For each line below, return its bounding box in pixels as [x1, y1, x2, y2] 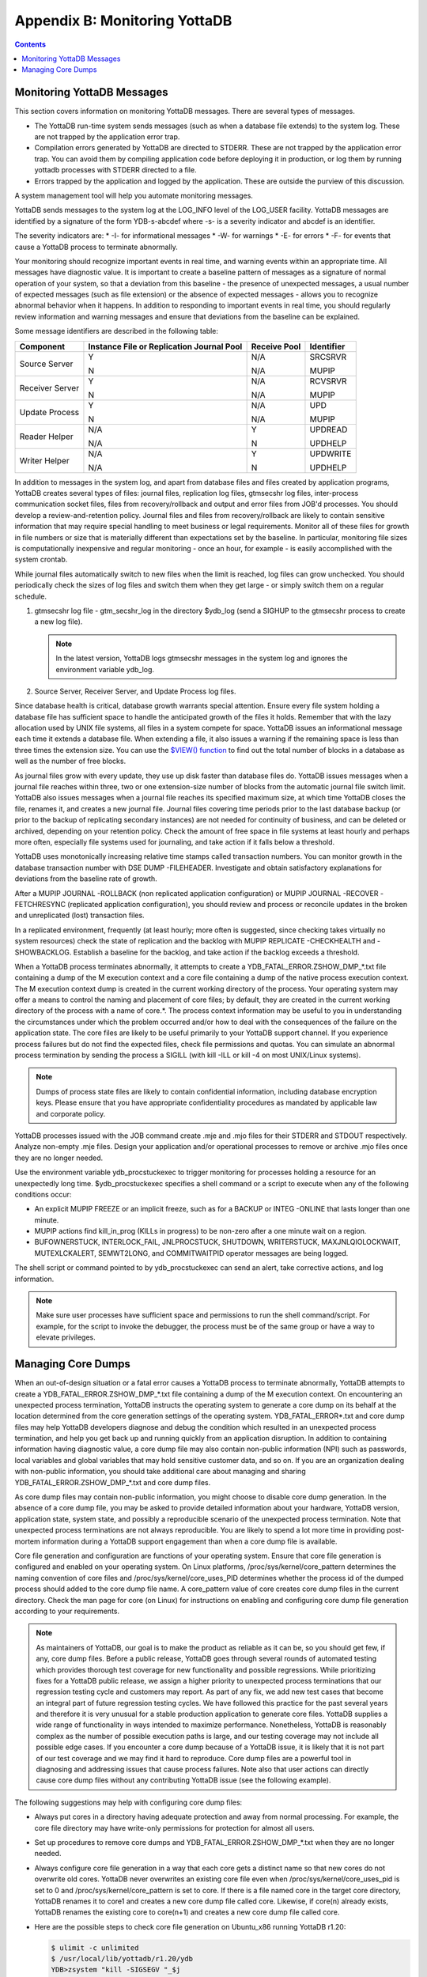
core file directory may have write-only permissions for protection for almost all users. [34, 1823, 316, 1832]
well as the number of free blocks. [14, 756, 127, 766]
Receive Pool [251, 341, 301, 352]
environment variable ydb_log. [55, 664, 154, 674]
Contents [14, 40, 47, 49]
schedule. [14, 592, 47, 601]
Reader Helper [19, 431, 74, 442]
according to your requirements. [14, 1606, 120, 1616]
